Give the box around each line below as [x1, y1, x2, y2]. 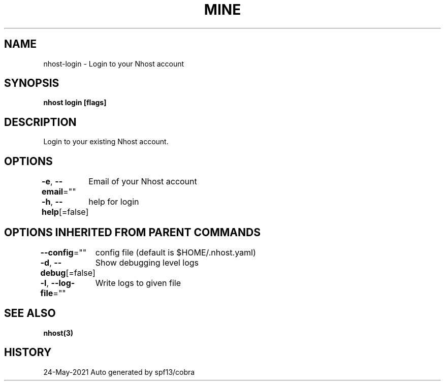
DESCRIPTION [4, 115, 77, 129]
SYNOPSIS [4, 77, 59, 90]
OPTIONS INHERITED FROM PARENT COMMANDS [4, 226, 261, 239]
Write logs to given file [95, 277, 181, 288]
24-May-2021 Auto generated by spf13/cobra [43, 367, 195, 376]
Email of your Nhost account [88, 176, 197, 187]
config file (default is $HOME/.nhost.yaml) [95, 247, 256, 258]
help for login [88, 197, 139, 207]
